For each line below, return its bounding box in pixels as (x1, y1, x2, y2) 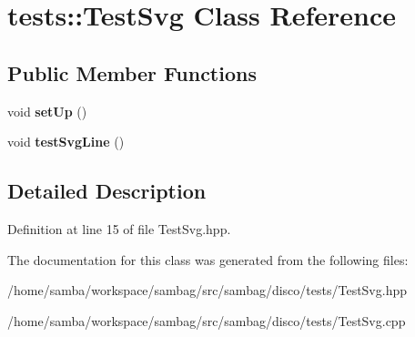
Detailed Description (7, 177, 207, 205)
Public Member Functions (7, 58, 257, 87)
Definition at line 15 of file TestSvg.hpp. (7, 219, 231, 238)
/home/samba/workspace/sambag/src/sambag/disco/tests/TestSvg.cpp (7, 311, 406, 330)
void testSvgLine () (7, 132, 125, 151)
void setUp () (7, 101, 87, 120)
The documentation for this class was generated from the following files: (7, 250, 409, 269)
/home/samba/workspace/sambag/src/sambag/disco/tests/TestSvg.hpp (7, 281, 408, 300)
